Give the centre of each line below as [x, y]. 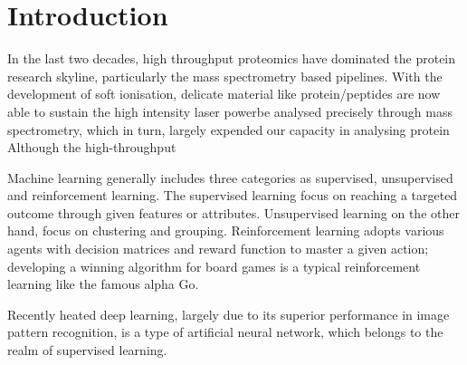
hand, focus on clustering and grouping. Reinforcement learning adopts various [226, 231]
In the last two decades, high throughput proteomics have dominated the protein [232, 58]
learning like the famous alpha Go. [103, 284]
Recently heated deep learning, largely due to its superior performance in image [229, 314]
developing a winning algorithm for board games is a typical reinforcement [214, 266]
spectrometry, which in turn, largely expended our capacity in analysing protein [229, 129]
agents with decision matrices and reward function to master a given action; [218, 249]
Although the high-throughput [92, 147]
